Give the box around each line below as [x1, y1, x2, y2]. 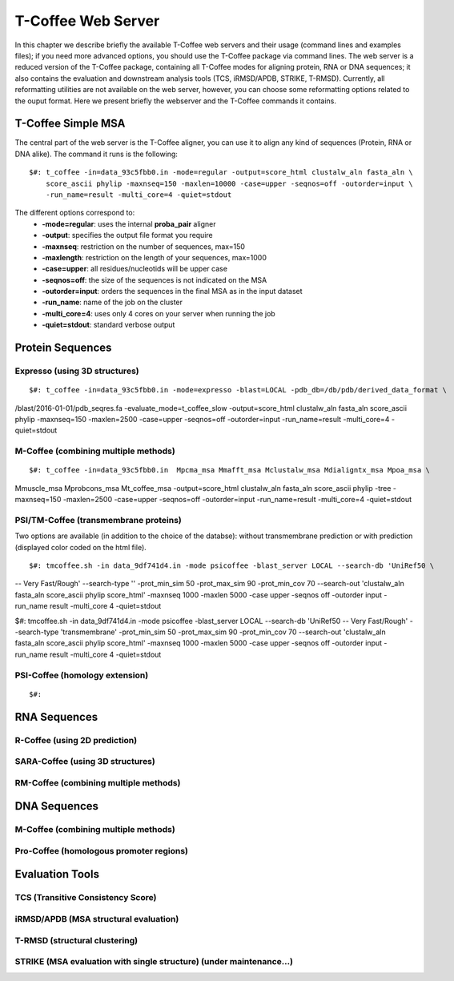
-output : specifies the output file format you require [42, 231, 213, 240]
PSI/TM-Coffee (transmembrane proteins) [14, 514, 182, 525]
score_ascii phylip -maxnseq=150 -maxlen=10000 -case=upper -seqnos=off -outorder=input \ [45, 179, 414, 188]
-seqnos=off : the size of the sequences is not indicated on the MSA [42, 275, 267, 284]
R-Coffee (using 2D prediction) [14, 734, 138, 746]
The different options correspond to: [14, 208, 135, 218]
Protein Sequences [14, 341, 112, 355]
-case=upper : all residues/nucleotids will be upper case [42, 264, 228, 274]
